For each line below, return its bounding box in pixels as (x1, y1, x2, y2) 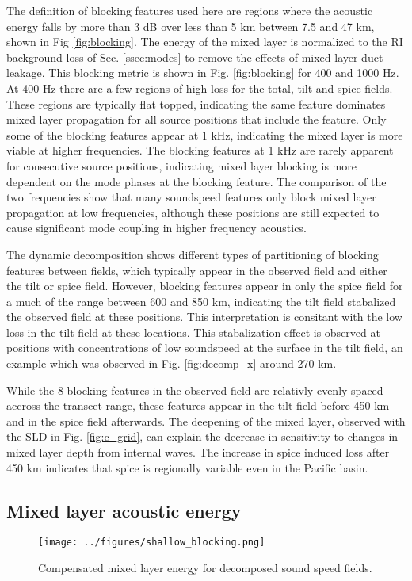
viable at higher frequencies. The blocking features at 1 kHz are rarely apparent (6, 142, 394, 159)
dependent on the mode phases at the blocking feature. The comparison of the (6, 173, 387, 189)
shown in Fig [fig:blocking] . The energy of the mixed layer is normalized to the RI (6, 33, 403, 50)
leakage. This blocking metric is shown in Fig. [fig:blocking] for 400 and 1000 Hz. (6, 64, 399, 81)
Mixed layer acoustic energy (6, 498, 242, 522)
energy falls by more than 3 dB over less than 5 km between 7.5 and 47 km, (6, 17, 375, 34)
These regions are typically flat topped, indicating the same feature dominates (6, 95, 386, 112)
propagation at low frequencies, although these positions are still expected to (6, 204, 380, 220)
